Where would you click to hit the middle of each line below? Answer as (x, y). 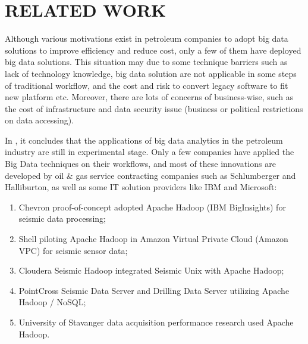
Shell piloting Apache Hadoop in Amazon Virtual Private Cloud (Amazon (153, 239)
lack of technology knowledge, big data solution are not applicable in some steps (151, 73)
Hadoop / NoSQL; (52, 302)
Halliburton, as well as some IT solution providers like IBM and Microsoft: (141, 187)
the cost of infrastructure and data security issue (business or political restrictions (154, 108)
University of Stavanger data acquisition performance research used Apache (156, 322)
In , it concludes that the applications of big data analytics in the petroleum (144, 140)
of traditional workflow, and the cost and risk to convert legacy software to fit (147, 85)
